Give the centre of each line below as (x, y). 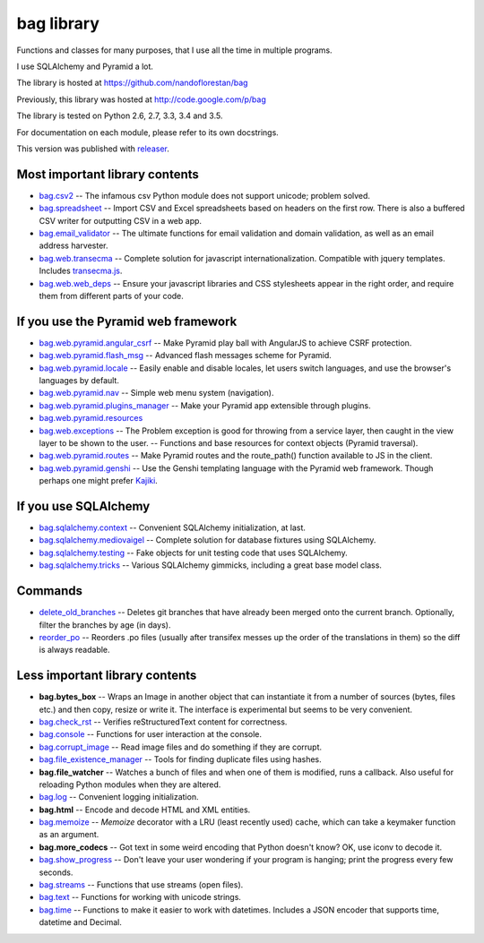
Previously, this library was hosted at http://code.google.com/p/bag (141, 99)
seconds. (56, 872)
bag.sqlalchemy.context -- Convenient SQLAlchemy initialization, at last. (173, 527)
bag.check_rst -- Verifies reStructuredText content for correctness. (163, 722)
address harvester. (73, 245)
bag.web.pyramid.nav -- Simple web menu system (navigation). (156, 393)
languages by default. (79, 380)
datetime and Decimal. (81, 922)
